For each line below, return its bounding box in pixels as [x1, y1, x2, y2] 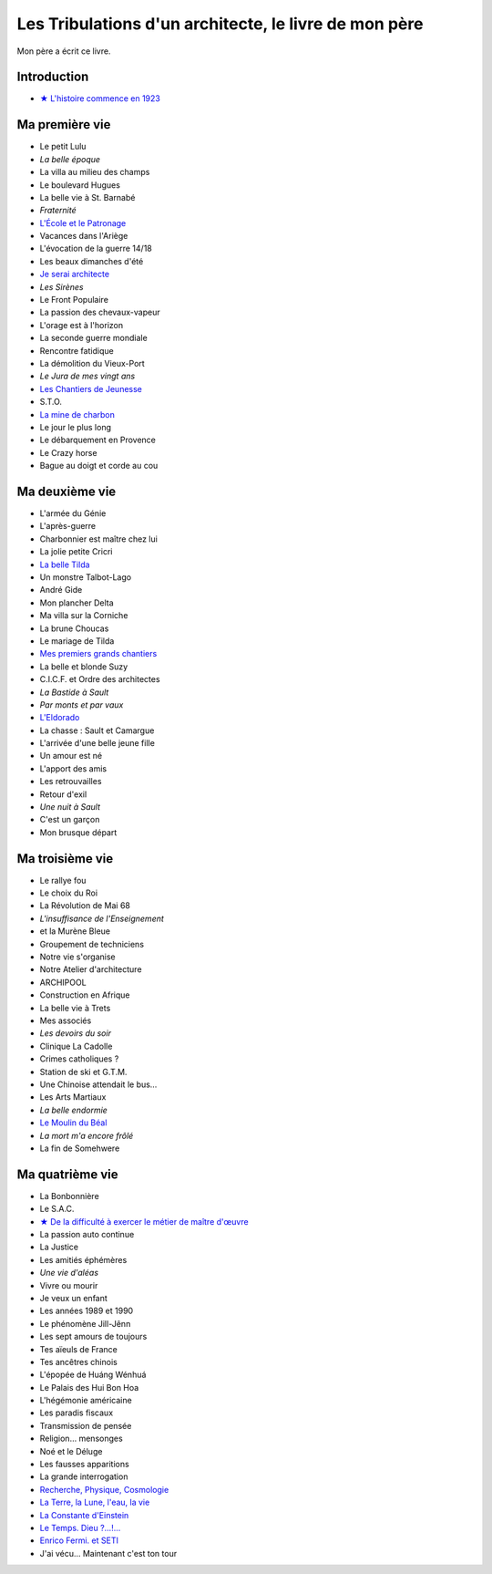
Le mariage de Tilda [39, 635, 115, 647]
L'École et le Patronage [39, 217, 127, 228]
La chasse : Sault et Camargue [39, 725, 155, 736]
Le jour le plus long [39, 421, 111, 432]
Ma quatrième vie [16, 1166, 118, 1182]
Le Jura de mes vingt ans [39, 370, 136, 382]
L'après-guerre [39, 521, 97, 532]
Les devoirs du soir [39, 1028, 111, 1039]
